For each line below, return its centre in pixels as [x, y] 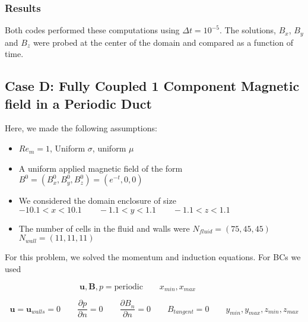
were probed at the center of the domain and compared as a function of [163, 42]
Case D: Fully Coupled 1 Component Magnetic [152, 86]
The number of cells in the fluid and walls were [104, 228]
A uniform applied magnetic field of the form [101, 168]
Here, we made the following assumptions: [81, 128]
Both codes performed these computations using [92, 30]
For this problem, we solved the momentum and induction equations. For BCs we [153, 257]
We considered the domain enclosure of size [97, 201]
